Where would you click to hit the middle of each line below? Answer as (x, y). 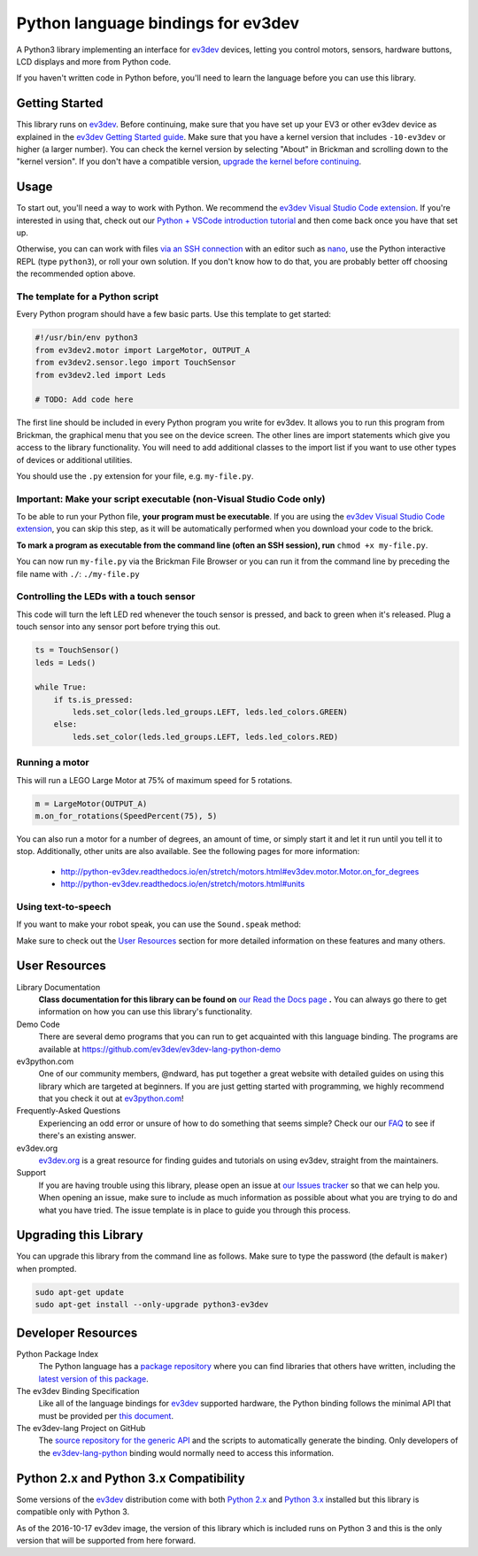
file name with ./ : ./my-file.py (78, 574)
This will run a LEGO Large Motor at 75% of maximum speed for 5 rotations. (154, 780)
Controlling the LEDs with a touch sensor (106, 597)
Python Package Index (58, 1353)
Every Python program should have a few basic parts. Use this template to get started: (174, 314)
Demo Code (39, 1024)
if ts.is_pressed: (93, 700)
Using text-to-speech (64, 906)
